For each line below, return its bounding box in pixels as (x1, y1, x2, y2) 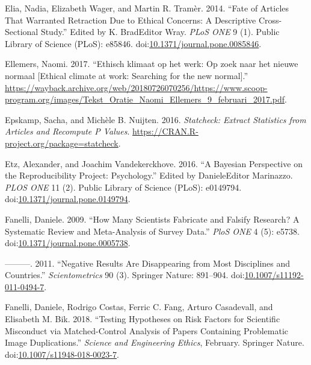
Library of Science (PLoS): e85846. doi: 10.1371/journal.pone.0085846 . (5, 37, 262, 49)
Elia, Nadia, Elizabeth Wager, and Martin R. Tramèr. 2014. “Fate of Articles (5, 2, 289, 14)
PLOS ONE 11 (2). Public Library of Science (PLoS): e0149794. (5, 180, 242, 193)
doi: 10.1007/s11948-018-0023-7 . (5, 348, 119, 360)
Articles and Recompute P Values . (5, 125, 130, 138)
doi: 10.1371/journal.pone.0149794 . (5, 192, 131, 205)
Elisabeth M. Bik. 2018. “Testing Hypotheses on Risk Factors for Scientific (5, 313, 280, 325)
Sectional (5, 25, 38, 38)
